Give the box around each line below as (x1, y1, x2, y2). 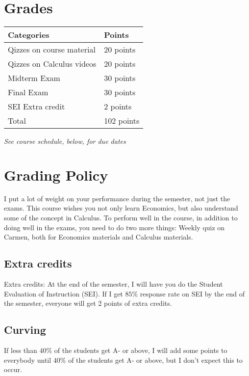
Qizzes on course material (8, 44, 96, 55)
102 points (104, 115, 140, 127)
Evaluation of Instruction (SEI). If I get (4, 288, 123, 298)
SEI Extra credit (8, 101, 65, 112)
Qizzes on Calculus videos (8, 58, 97, 70)
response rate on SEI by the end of (140, 288, 245, 298)
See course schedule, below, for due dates (4, 136, 126, 146)
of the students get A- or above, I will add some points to (54, 345, 227, 355)
